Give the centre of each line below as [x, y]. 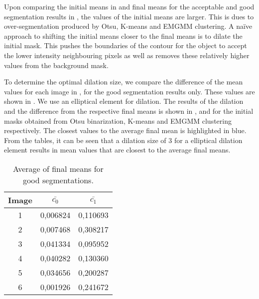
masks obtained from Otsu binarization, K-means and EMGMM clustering [118, 120]
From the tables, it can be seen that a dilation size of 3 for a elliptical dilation [123, 140]
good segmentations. [58, 180]
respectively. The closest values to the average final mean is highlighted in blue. [125, 130]
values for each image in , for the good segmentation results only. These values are [129, 91]
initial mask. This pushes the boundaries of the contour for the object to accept [126, 45]
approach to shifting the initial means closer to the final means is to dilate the [123, 36]
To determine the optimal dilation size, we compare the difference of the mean [124, 82]
